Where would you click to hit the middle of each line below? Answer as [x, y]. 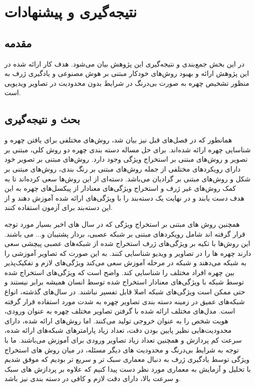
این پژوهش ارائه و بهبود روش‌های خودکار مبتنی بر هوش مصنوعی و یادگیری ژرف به [127, 73]
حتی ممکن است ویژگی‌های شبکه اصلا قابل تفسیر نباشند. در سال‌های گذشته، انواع [125, 292]
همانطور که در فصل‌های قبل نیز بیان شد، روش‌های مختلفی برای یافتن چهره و [118, 140]
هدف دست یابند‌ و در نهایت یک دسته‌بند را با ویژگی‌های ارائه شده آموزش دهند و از [125, 197]
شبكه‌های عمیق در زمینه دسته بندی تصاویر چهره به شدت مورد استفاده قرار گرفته [125, 301]
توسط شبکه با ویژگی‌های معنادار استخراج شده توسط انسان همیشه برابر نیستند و [124, 282]
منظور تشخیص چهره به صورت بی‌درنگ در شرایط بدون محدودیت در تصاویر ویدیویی [127, 83]
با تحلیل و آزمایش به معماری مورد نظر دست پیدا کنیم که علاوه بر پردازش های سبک [128, 369]
